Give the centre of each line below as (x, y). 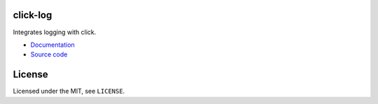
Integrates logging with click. (55, 32)
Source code (49, 54)
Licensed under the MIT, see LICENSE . (69, 91)
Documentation (52, 45)
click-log (33, 15)
